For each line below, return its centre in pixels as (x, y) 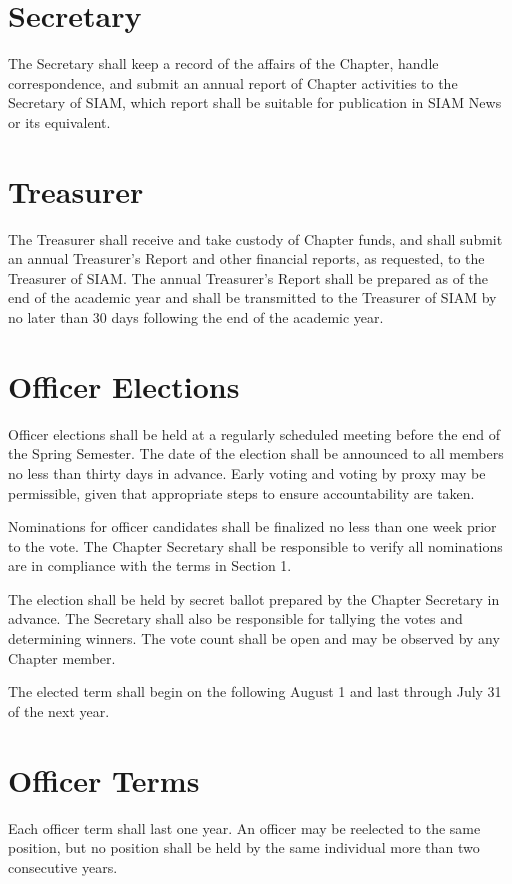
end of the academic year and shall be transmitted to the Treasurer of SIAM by (252, 297)
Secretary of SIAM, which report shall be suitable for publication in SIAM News (255, 102)
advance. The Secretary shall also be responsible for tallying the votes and (235, 618)
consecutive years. (63, 866)
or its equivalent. (59, 121)
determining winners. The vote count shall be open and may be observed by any (254, 638)
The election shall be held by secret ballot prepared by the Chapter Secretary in (254, 598)
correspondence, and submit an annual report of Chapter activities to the (233, 82)
